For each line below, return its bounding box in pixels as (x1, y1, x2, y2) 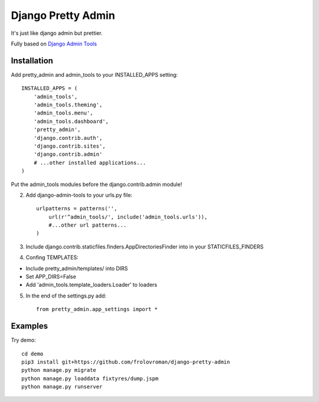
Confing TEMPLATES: (25, 254, 79, 261)
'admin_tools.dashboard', (33, 118, 109, 125)
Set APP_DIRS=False (25, 273, 76, 280)
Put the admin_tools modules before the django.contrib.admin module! (11, 181, 183, 188)
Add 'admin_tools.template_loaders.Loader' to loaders (25, 281, 158, 289)
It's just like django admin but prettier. (11, 30, 103, 37)
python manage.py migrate (21, 367, 97, 374)
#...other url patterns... (48, 222, 127, 228)
